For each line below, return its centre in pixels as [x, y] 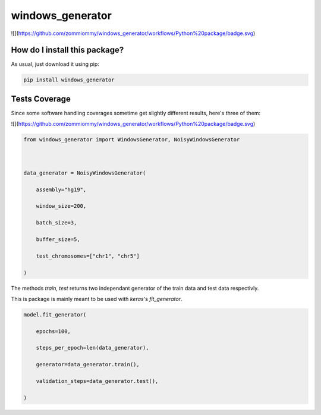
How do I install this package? [67, 50]
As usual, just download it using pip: [55, 64]
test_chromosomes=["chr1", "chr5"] [88, 256]
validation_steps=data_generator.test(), [97, 381]
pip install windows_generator [69, 80]
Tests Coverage [41, 99]
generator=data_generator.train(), [88, 365]
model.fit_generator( [55, 314]
